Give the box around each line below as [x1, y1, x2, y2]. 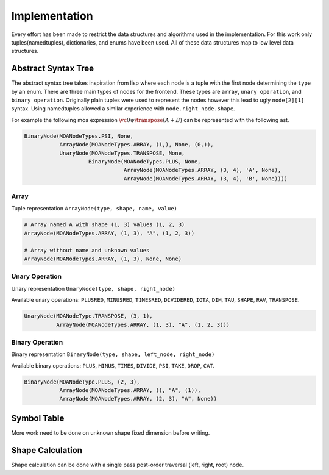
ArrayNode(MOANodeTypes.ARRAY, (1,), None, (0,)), [59, 141, 214, 148]
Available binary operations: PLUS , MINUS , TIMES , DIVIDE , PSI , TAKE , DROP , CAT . [11, 362, 215, 369]
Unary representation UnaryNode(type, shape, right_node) [11, 285, 176, 292]
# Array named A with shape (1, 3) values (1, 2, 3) [24, 221, 185, 228]
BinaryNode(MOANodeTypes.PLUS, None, [88, 158, 201, 165]
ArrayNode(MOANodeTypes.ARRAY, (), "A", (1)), [59, 387, 201, 394]
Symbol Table [11, 413, 65, 423]
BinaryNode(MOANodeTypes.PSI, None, [24, 132, 134, 140]
